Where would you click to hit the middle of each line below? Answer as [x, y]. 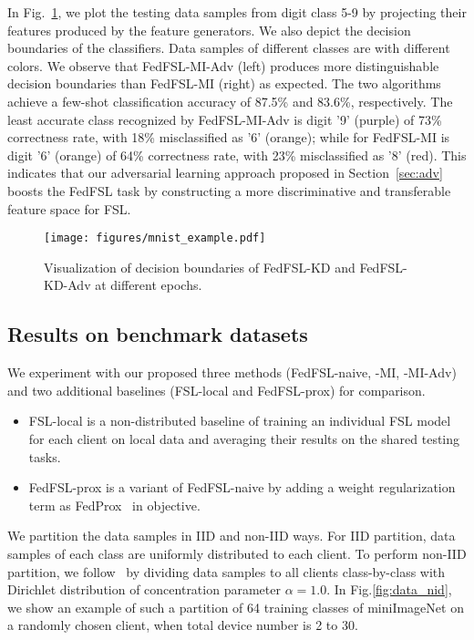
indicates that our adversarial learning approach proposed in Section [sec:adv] [225, 173]
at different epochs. [149, 285]
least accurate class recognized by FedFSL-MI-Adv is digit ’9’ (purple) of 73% [225, 119]
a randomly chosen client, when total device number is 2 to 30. [183, 625]
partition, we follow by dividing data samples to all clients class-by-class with [227, 571]
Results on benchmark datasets [158, 334]
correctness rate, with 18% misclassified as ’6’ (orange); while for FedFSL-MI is [229, 137]
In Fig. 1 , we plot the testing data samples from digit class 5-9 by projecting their [237, 12]
